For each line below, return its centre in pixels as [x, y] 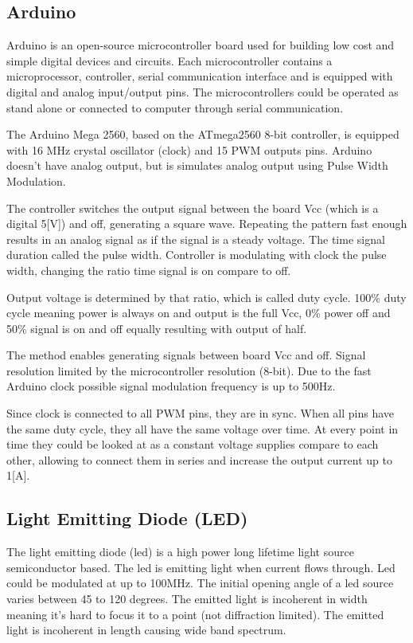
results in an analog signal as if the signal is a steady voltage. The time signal [196, 239]
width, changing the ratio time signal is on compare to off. [149, 270]
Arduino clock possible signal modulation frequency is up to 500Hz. [171, 386]
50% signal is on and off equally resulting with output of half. [157, 328]
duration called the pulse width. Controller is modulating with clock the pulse [197, 255]
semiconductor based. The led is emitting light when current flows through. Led [201, 567]
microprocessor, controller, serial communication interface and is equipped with [200, 76]
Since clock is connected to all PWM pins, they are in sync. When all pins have [201, 413]
